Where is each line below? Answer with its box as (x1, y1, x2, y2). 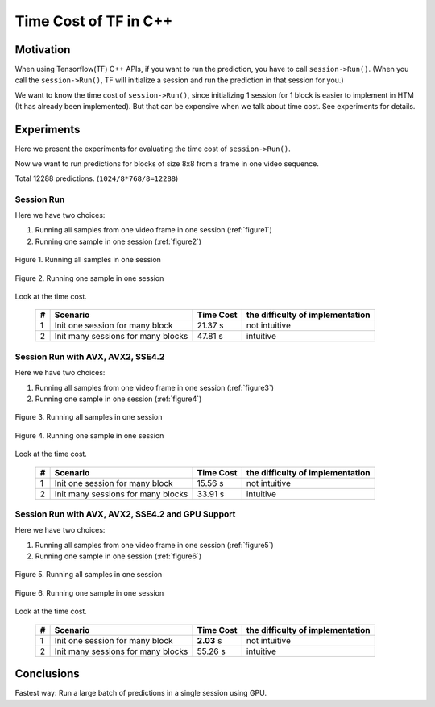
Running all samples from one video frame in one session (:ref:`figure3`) (35, 383, 274, 392)
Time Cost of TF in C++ (14, 12, 173, 30)
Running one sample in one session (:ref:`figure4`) (35, 394, 202, 404)
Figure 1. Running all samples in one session (14, 255, 161, 265)
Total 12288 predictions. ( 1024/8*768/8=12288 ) (14, 174, 179, 183)
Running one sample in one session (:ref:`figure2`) (35, 236, 201, 246)
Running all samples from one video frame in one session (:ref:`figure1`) (35, 225, 273, 235)
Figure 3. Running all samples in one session (14, 412, 163, 422)
